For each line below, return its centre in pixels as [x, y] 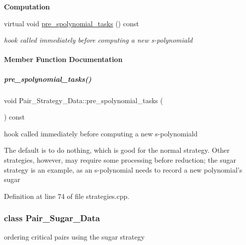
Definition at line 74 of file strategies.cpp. [67, 196]
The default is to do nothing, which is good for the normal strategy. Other [117, 150]
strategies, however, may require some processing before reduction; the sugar [120, 159]
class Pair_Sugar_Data [52, 218]
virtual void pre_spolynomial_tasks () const [72, 23]
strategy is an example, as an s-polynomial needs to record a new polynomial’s [123, 169]
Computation [27, 6]
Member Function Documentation [63, 59]
